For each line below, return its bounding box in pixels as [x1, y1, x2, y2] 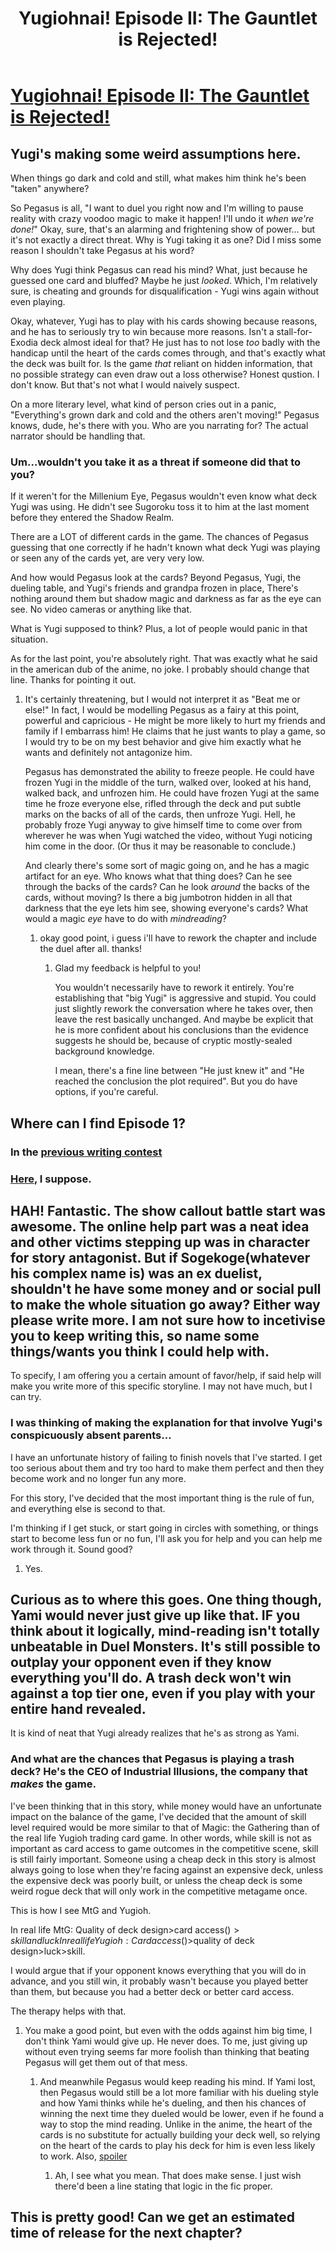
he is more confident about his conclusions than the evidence [54, 1024, 309, 1036]
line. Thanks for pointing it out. [10, 674, 137, 686]
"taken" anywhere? [10, 183, 90, 194]
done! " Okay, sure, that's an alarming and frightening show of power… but [10, 223, 316, 235]
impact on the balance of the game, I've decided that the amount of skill [10, 1810, 307, 1822]
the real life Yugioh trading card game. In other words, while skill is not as [10, 1832, 312, 1844]
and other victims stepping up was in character [10, 1233, 311, 1251]
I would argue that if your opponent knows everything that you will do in [10, 1964, 307, 1976]
